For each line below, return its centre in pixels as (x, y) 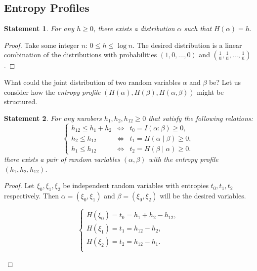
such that (198, 28)
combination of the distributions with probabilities (81, 55)
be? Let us (225, 82)
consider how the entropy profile (52, 92)
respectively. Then (31, 195)
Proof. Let (19, 185)
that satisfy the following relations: (201, 118)
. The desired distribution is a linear (187, 45)
